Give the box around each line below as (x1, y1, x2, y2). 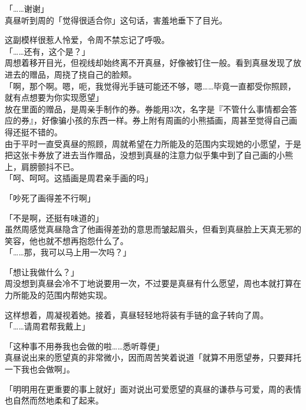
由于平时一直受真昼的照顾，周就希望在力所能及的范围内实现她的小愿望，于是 (5, 137, 301, 149)
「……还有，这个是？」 (5, 45, 90, 57)
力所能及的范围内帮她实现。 (5, 289, 112, 301)
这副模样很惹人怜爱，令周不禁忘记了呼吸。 (5, 34, 169, 46)
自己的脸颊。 (87, 68, 137, 80)
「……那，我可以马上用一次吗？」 (5, 246, 131, 258)
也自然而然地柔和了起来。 (5, 394, 104, 406)
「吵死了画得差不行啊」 (5, 191, 95, 204)
